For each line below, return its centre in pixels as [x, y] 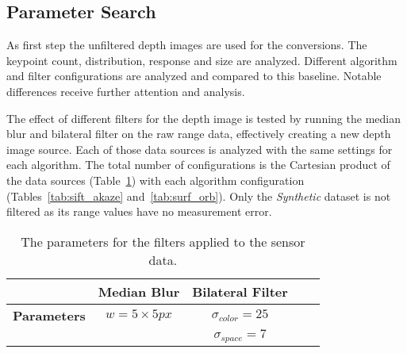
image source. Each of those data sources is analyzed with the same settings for [200, 149]
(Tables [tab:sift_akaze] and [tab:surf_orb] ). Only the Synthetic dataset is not [199, 196]
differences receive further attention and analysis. [126, 91]
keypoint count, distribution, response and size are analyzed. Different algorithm [202, 60]
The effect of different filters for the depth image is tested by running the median [203, 118]
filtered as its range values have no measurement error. [139, 211]
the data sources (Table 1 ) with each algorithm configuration [156, 180]
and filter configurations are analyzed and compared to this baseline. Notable [194, 76]
